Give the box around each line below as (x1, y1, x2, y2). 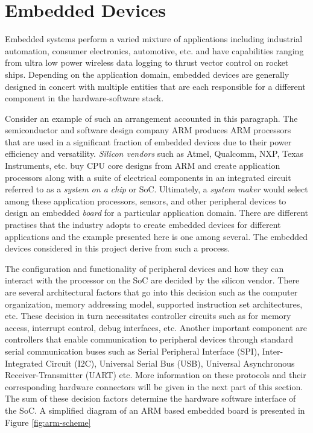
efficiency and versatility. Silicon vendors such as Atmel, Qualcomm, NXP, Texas (5, 147, 304, 160)
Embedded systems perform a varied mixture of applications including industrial (5, 33, 303, 45)
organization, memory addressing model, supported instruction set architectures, (5, 297, 303, 310)
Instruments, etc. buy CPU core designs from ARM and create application (5, 159, 280, 172)
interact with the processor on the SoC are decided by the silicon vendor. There (5, 274, 300, 286)
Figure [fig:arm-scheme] (5, 416, 91, 428)
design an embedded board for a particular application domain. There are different (5, 206, 308, 219)
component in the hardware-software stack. (5, 92, 164, 104)
